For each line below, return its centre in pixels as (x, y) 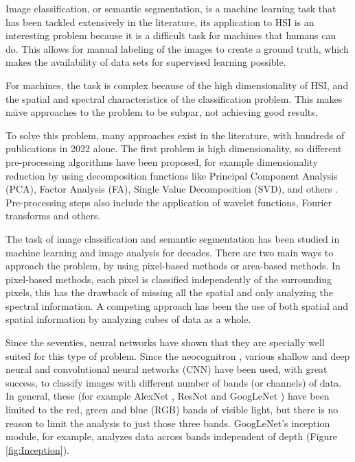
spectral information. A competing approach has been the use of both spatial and (177, 305)
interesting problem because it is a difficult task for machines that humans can (171, 35)
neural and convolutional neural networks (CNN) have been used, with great (167, 369)
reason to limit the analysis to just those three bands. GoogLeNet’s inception (168, 423)
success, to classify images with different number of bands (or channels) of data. (174, 382)
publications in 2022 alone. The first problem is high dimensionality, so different (174, 148)
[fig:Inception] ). (37, 449)
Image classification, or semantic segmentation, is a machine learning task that (171, 8)
